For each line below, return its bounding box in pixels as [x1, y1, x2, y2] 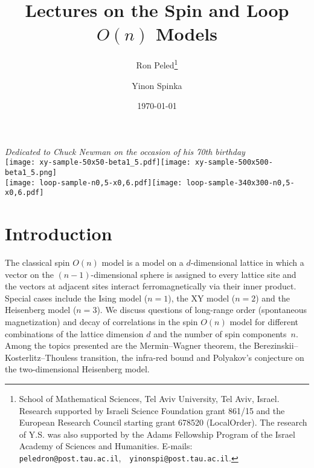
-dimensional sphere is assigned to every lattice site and [91, 268, 296, 280]
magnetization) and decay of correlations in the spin [5, 315, 198, 328]
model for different [229, 315, 299, 328]
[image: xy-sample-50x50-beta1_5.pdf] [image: [5, 158, 191, 167]
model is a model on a [101, 256, 184, 269]
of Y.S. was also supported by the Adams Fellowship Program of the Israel [19, 427, 295, 440]
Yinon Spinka [132, 79, 182, 91]
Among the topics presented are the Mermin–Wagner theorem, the [5, 339, 251, 352]
